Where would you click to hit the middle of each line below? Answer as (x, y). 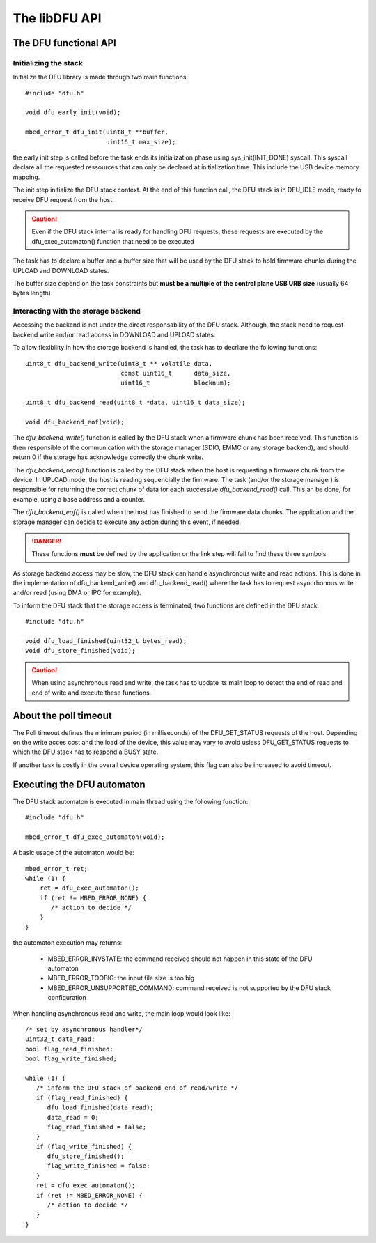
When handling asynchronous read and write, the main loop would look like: (122, 1013)
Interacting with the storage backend (77, 311)
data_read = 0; (73, 1117)
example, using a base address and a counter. (79, 499)
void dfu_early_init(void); (73, 113)
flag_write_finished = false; (99, 1166)
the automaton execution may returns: (68, 943)
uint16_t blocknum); (176, 383)
